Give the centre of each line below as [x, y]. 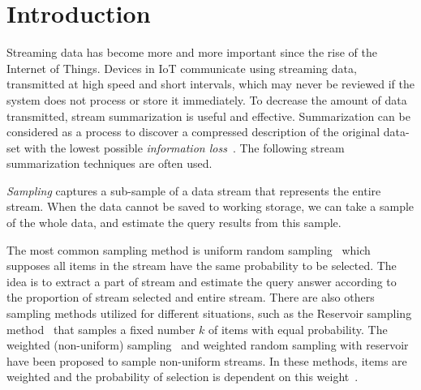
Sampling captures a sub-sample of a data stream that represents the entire [194, 190]
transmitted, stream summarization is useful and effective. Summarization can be [208, 116]
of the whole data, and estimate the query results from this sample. [174, 223]
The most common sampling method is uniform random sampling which [189, 249]
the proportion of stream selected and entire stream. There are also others [191, 297]
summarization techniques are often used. [110, 163]
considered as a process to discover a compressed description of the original [193, 132]
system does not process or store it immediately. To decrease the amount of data [207, 99]
